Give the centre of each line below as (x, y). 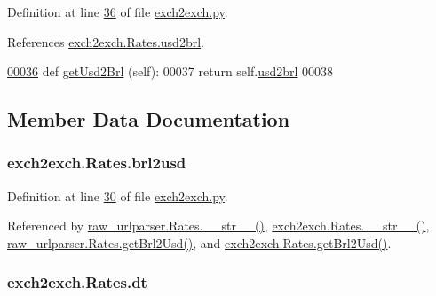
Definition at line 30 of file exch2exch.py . (118, 195)
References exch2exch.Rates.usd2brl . (106, 41)
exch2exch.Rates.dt (77, 282)
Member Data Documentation (149, 119)
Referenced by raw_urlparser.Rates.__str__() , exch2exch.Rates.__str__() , (218, 226)
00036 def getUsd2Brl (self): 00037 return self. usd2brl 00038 (170, 71)
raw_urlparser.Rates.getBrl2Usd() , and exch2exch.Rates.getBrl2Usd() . (199, 242)
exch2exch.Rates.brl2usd (97, 163)
